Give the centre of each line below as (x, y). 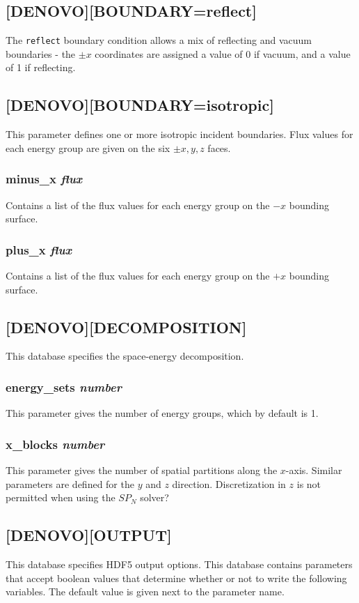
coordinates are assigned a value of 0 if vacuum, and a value (223, 53)
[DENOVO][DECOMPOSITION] (126, 327)
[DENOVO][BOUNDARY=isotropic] (140, 105)
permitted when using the (61, 497)
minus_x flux (44, 179)
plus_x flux (39, 249)
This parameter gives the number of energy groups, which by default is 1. (162, 413)
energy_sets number (64, 387)
